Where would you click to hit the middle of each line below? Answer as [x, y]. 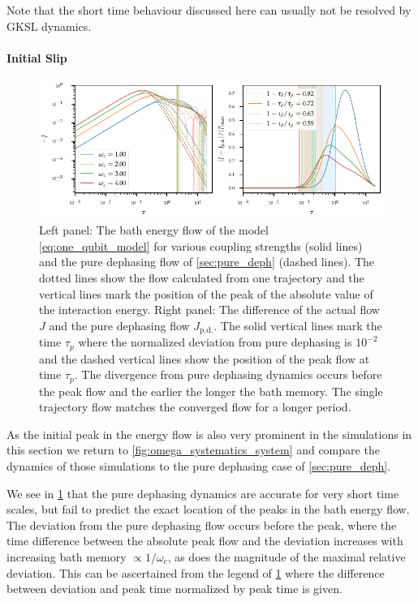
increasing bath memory [67, 557]
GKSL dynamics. [49, 26]
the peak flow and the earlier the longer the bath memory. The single [211, 391]
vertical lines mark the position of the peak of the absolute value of [206, 293]
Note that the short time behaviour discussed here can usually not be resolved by [209, 10]
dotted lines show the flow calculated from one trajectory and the [202, 277]
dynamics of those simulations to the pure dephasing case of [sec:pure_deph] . [199, 466]
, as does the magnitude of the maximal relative [287, 557]
